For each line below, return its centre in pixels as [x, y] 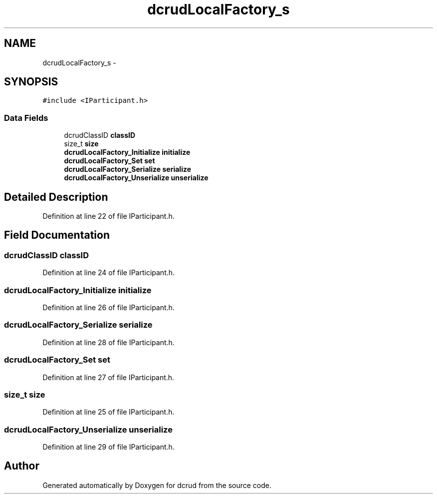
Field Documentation [57, 235]
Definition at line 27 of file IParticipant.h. [109, 377]
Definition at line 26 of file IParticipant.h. [109, 307]
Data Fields [26, 118]
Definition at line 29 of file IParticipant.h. [109, 447]
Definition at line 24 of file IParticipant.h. [109, 273]
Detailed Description [56, 197]
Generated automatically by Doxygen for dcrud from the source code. [157, 485]
